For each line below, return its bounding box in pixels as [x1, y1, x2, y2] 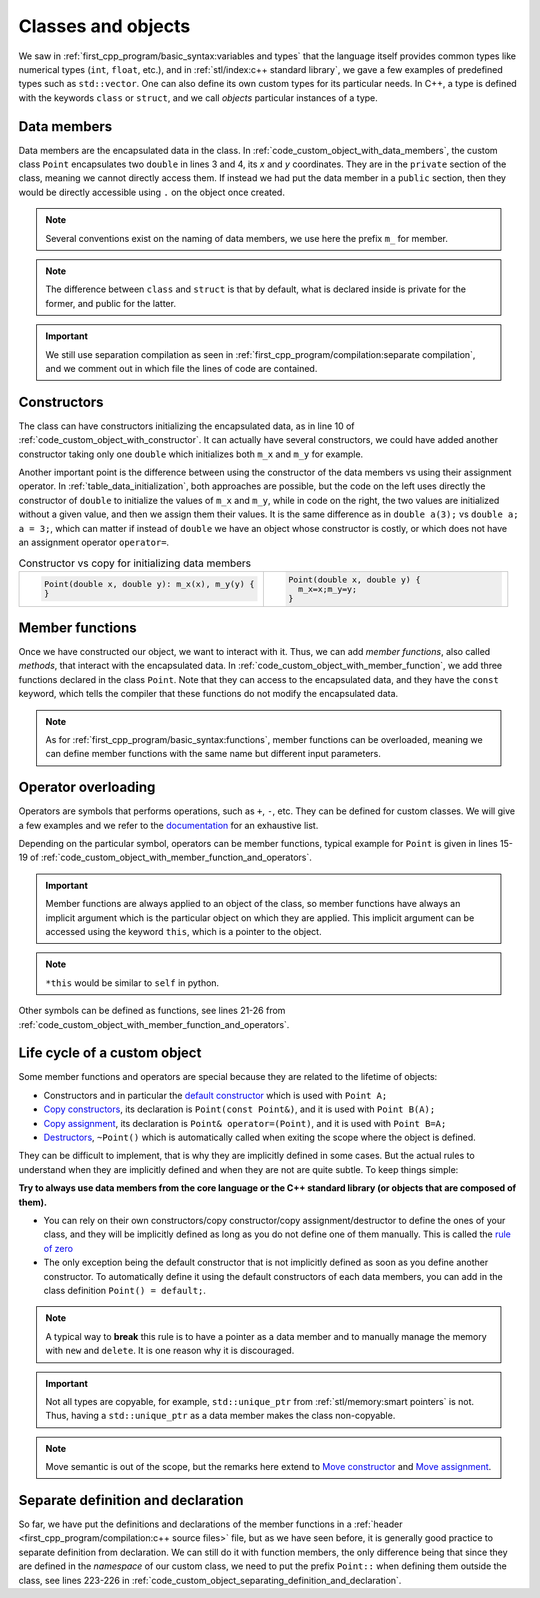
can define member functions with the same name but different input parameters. [45, 748, 382, 760]
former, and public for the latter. [45, 297, 177, 309]
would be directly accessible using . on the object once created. [18, 186, 285, 198]
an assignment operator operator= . [18, 536, 170, 548]
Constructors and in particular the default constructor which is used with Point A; [43, 1089, 388, 1101]
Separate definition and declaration [18, 1491, 244, 1509]
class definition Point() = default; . [43, 1284, 207, 1296]
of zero [43, 1242, 74, 1254]
